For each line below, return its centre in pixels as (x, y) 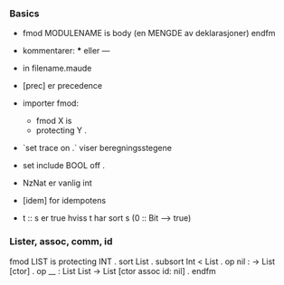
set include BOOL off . (64, 166)
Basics (24, 14)
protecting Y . (62, 130)
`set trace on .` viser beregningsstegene (97, 148)
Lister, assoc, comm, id (61, 242)
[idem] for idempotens (64, 201)
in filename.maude (57, 68)
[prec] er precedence (62, 86)
